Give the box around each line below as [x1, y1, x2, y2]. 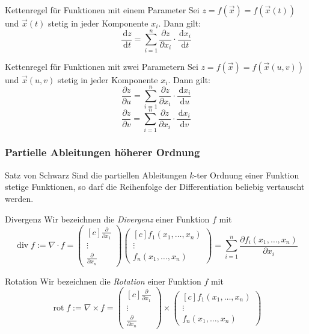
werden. [5, 192, 34, 204]
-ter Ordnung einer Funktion [194, 168, 299, 181]
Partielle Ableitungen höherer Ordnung [5, 145, 200, 160]
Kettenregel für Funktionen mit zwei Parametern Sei [5, 60, 198, 72]
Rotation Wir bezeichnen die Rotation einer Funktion [5, 274, 201, 287]
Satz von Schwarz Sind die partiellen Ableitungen [5, 168, 187, 181]
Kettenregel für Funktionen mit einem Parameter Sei [5, 4, 200, 16]
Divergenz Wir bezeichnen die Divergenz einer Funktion [5, 212, 210, 225]
